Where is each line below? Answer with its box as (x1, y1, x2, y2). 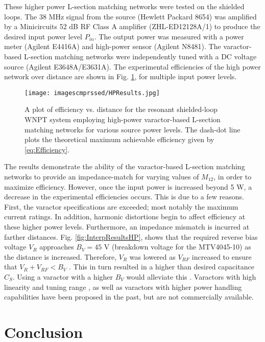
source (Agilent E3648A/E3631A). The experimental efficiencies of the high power (4, 61, 261, 72)
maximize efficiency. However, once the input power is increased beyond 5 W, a (4, 181, 252, 192)
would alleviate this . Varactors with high (126, 271, 256, 282)
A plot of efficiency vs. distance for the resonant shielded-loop (25, 104, 218, 115)
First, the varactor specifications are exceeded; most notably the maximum (4, 201, 238, 212)
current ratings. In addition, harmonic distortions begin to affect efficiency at (4, 211, 246, 222)
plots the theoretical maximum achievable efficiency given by (25, 134, 214, 145)
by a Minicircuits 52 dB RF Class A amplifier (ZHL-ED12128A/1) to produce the (4, 21, 260, 32)
